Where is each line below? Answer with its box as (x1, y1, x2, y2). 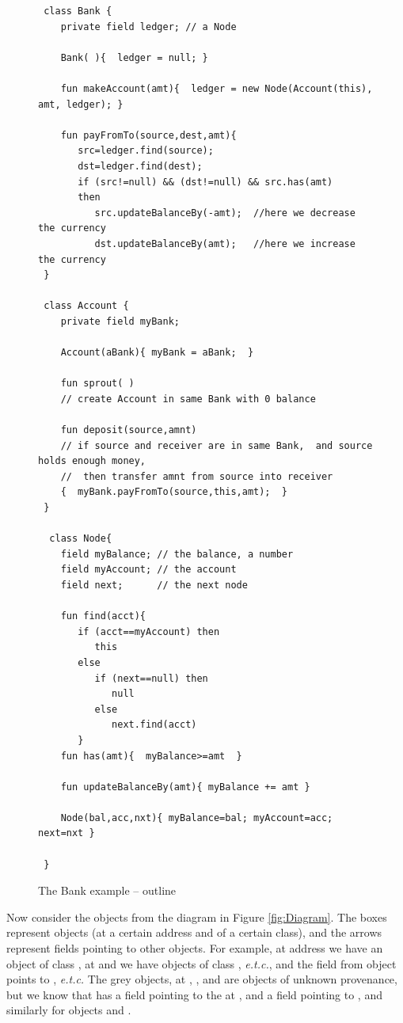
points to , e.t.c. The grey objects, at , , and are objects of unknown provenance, (6, 971, 397, 987)
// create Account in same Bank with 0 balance (60, 393, 316, 405)
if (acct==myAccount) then (78, 626, 220, 637)
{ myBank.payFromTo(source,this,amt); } (60, 486, 287, 498)
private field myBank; (60, 315, 180, 327)
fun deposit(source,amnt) (60, 424, 197, 436)
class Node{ (49, 533, 112, 545)
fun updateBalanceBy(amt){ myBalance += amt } (60, 781, 310, 793)
